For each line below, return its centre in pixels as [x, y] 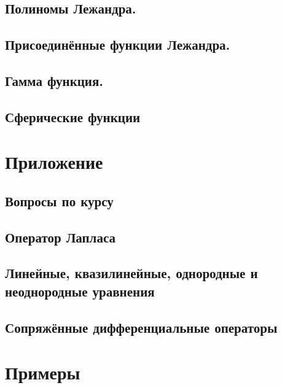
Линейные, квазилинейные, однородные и [131, 273]
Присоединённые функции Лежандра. [118, 45]
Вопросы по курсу [59, 200]
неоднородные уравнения [80, 291]
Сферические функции [73, 116]
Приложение [54, 162]
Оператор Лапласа [60, 237]
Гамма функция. [54, 80]
